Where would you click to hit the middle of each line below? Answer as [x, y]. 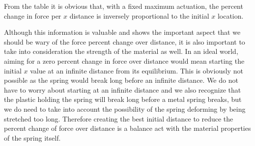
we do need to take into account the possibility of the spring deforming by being [125, 109]
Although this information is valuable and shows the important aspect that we [122, 32]
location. [230, 15]
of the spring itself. [32, 137]
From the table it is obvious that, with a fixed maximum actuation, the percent [124, 6]
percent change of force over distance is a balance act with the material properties [127, 128]
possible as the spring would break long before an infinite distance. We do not [121, 80]
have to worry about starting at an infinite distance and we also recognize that [123, 89]
